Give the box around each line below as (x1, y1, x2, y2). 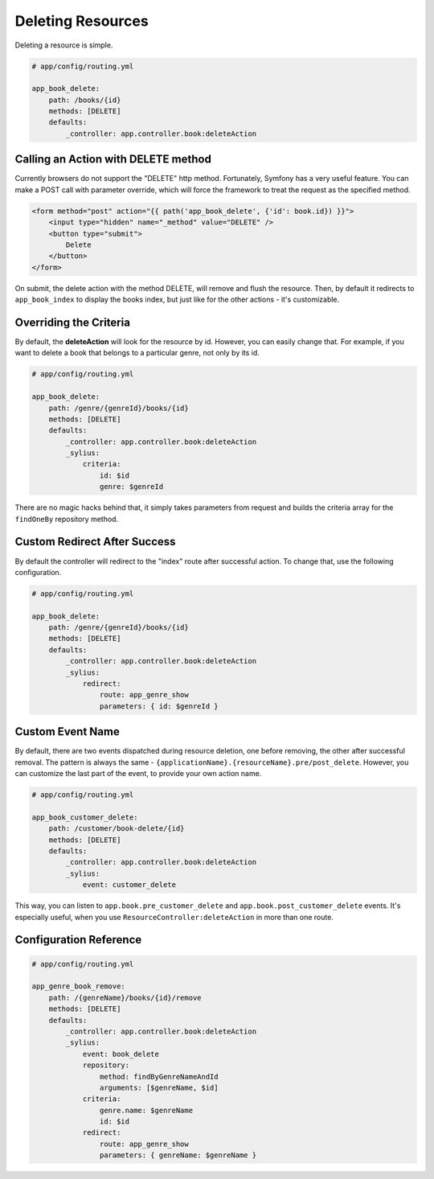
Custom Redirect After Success (14, 535, 176, 548)
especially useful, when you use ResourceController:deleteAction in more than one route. (14, 912, 334, 922)
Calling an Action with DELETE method (14, 153, 212, 166)
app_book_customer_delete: (31, 812, 138, 822)
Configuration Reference (14, 933, 142, 947)
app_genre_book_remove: (31, 982, 126, 991)
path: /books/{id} (48, 95, 121, 105)
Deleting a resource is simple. (14, 40, 113, 50)
